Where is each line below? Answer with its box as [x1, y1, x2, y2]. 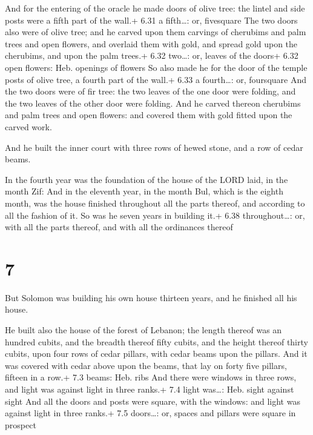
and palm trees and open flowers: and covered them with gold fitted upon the [5, 108, 292, 121]
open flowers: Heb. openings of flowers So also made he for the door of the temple [5, 61, 308, 73]
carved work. [5, 120, 52, 133]
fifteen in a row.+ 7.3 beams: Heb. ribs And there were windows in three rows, [5, 371, 297, 384]
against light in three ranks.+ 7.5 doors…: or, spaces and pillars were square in [5, 407, 296, 419]
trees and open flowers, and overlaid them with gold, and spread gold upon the [5, 37, 298, 50]
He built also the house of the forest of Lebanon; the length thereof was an [5, 324, 282, 336]
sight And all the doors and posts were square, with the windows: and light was [5, 394, 300, 407]
